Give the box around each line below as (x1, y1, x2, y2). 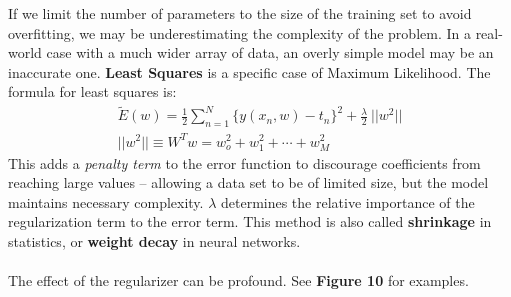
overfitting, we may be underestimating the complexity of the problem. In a (8, 22, 471, 43)
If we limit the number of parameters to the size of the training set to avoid (8, 3, 472, 23)
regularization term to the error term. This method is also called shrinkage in (8, 211, 492, 232)
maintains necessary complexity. (8, 191, 204, 212)
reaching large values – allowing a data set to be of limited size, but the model (8, 172, 489, 193)
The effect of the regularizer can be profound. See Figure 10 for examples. (8, 270, 469, 291)
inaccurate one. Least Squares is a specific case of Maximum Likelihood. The (8, 61, 491, 82)
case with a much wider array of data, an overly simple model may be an (46, 42, 494, 63)
